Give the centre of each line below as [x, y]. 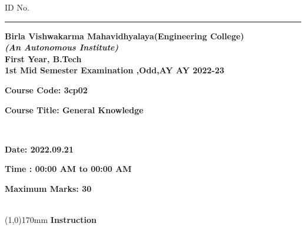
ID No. [17, 7]
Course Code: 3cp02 [46, 89]
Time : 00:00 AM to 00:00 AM [68, 169]
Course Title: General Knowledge [74, 109]
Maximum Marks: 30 [48, 188]
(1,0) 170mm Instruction [51, 220]
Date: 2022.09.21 [39, 149]
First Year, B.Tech [43, 58]
